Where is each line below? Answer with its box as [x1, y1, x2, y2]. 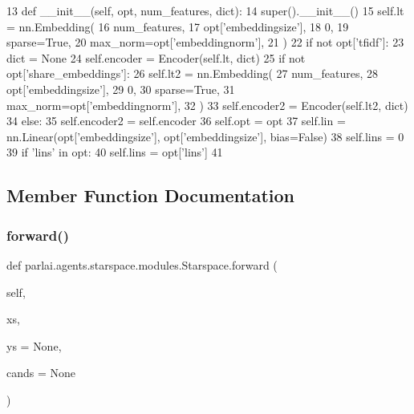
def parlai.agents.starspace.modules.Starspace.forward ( [6, 256, 278, 273]
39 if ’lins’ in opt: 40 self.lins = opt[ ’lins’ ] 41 [6, 144, 223, 160]
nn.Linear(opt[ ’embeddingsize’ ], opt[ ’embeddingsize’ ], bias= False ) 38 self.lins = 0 [6, 128, 404, 144]
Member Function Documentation [6, 183, 295, 208]
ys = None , [6, 337, 62, 354]
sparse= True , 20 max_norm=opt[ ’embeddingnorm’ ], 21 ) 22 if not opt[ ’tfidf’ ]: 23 [6, 34, 404, 51]
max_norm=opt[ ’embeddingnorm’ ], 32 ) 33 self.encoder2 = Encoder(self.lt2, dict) [6, 96, 408, 113]
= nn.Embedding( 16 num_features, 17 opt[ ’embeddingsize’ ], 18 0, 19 [6, 18, 349, 34]
